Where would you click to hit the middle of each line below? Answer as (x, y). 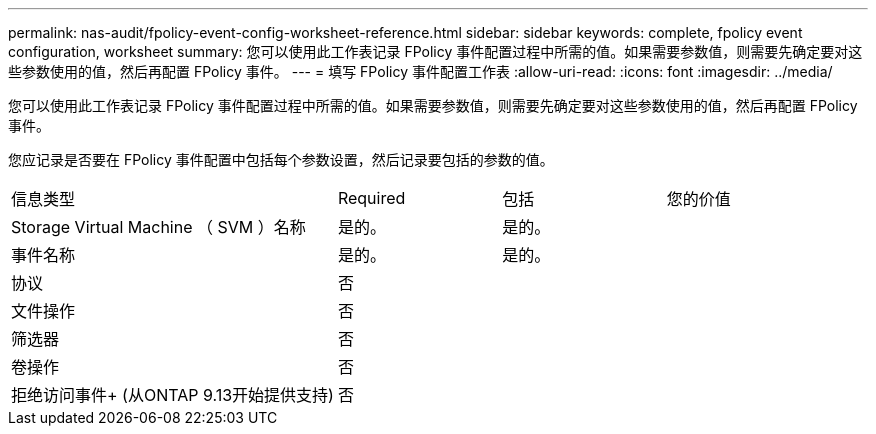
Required (371, 198)
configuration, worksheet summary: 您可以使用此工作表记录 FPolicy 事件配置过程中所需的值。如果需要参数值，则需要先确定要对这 (435, 51)
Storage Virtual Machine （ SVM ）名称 (158, 227)
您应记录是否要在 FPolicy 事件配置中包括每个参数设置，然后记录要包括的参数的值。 (281, 159)
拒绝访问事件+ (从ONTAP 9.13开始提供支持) (172, 395)
